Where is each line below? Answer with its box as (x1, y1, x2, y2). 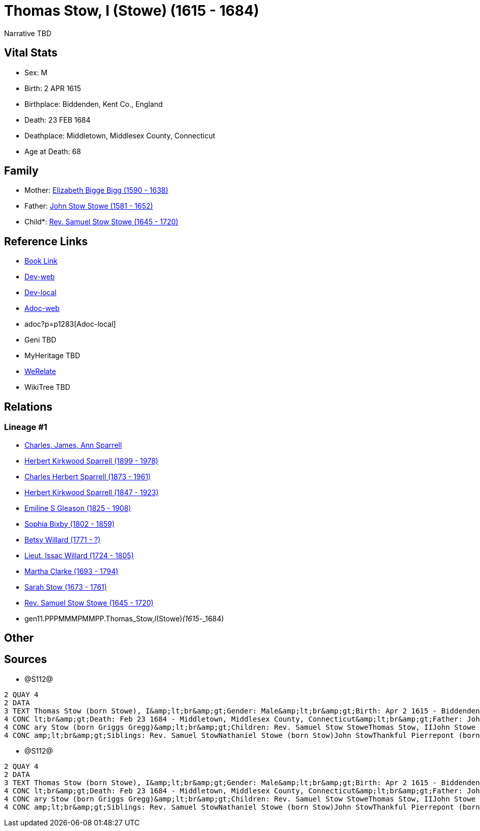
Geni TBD (24, 335, 56, 345)
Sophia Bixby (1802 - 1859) (24, 519, 115, 528)
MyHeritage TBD (24, 351, 80, 360)
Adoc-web (24, 304, 60, 313)
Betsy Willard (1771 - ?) (24, 535, 101, 544)
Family (4, 164, 39, 178)
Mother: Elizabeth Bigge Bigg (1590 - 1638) (24, 186, 168, 195)
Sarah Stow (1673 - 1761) (24, 582, 107, 591)
